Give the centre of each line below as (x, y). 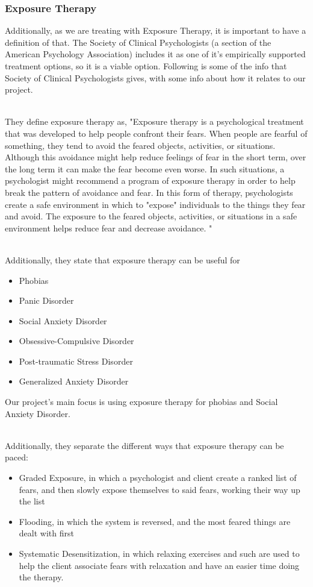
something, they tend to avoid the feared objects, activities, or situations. (140, 145)
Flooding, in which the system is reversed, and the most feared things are (155, 521)
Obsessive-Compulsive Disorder (76, 341)
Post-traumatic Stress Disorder (76, 361)
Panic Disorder (46, 300)
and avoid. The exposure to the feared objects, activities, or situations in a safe (151, 216)
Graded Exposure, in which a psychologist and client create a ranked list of (158, 478)
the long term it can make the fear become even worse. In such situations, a (145, 168)
